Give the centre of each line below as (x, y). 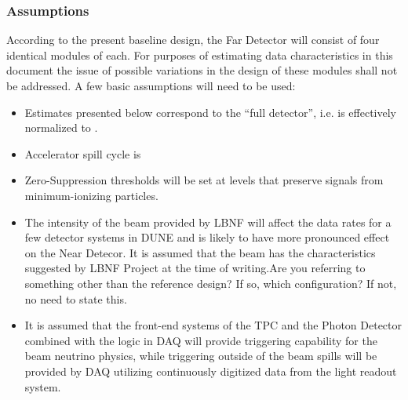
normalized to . (61, 127)
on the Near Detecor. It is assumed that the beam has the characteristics (200, 252)
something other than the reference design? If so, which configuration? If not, (211, 283)
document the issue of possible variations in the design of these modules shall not (202, 70)
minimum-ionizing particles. (91, 195)
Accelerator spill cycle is (83, 153)
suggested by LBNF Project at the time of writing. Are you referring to (195, 268)
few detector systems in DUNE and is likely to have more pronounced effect (207, 237)
